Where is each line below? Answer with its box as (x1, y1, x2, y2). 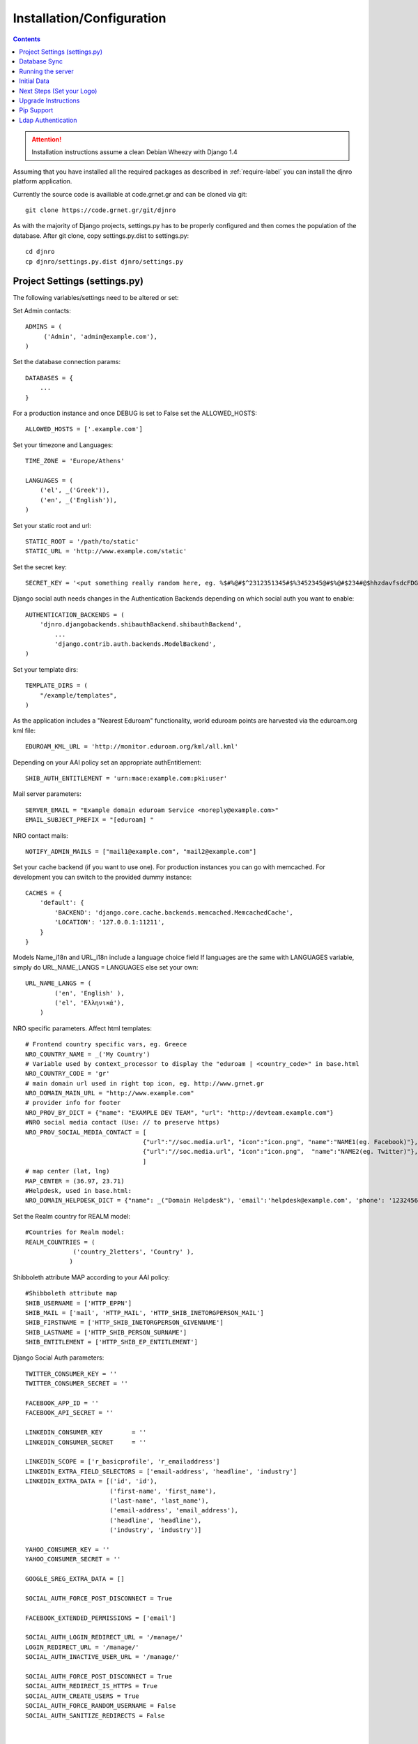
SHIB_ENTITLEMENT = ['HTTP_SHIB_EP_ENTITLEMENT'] (25, 1338, 199, 1346)
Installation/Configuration (13, 10, 167, 26)
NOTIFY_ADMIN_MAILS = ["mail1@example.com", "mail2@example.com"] (25, 848, 257, 855)
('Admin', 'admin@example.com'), (43, 332, 158, 340)
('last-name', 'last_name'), (109, 1496, 209, 1505)
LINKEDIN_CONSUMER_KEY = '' (25, 1429, 147, 1436)
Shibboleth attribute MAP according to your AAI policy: (13, 1273, 170, 1281)
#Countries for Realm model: (25, 1228, 125, 1236)
